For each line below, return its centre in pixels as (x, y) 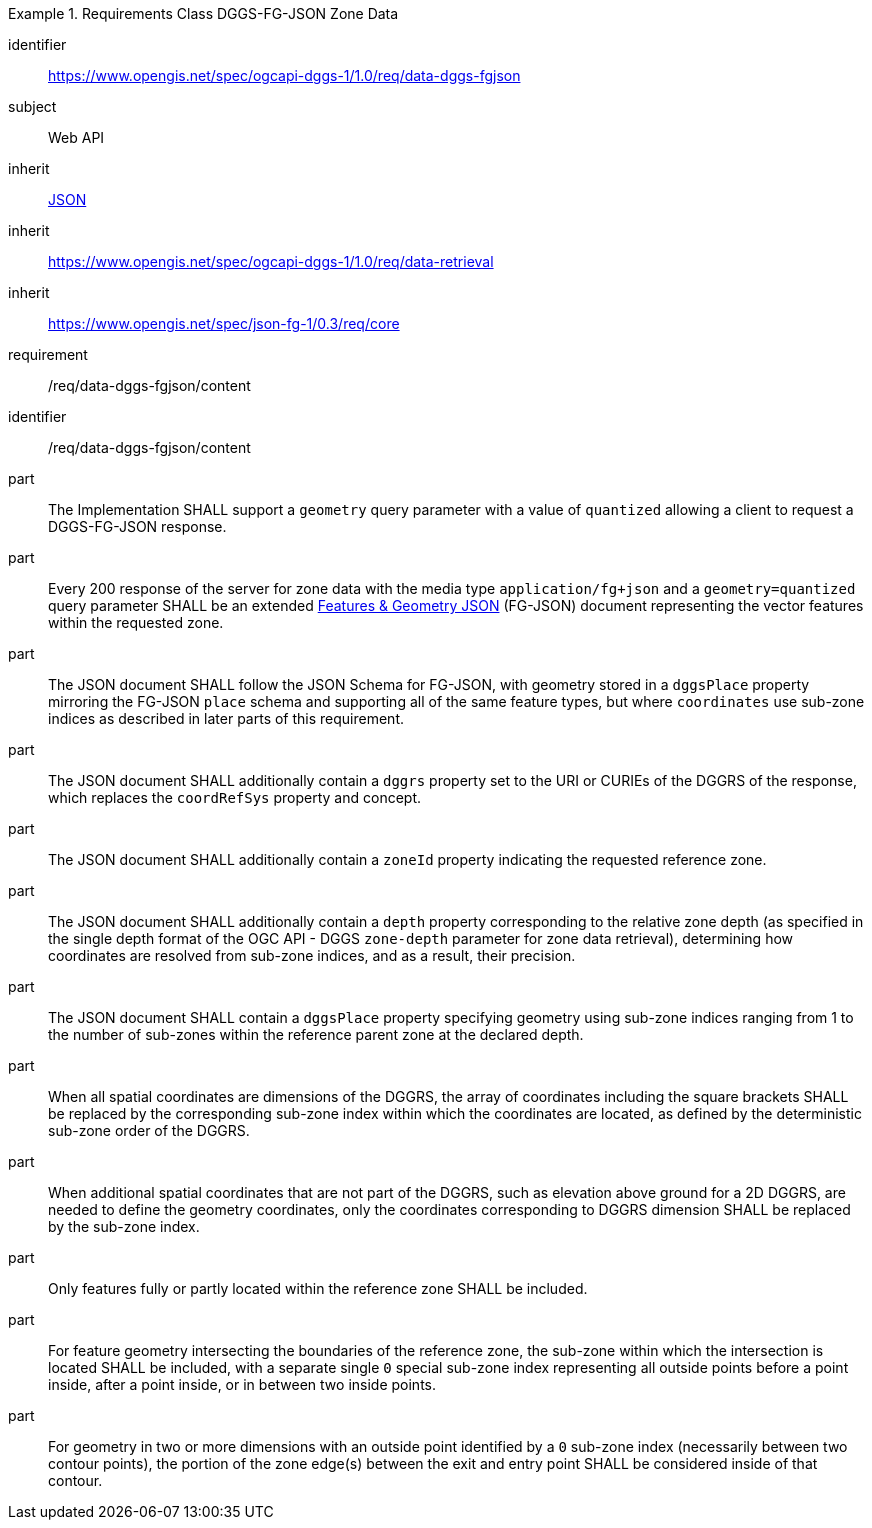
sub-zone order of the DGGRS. (149, 1130)
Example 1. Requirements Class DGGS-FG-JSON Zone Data (203, 13)
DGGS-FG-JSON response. (137, 526)
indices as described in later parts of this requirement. (226, 718)
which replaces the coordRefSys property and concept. (235, 797)
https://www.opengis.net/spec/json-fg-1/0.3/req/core (224, 323)
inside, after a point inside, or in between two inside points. (242, 1384)
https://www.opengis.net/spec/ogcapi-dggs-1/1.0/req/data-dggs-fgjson (284, 75)
